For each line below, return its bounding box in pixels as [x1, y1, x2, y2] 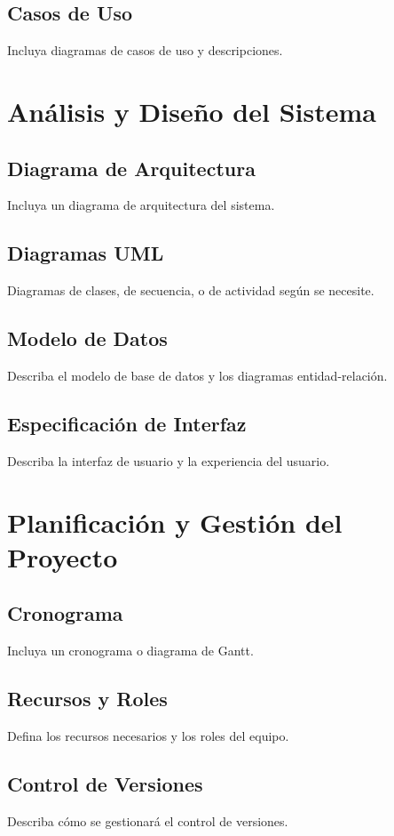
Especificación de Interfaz [7, 409, 247, 437]
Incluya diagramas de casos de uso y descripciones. [7, 41, 283, 60]
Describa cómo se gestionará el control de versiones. [7, 811, 288, 830]
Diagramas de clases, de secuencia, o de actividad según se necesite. [7, 281, 374, 300]
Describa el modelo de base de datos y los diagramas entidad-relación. [7, 366, 388, 384]
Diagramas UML [7, 239, 164, 267]
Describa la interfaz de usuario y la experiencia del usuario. [7, 451, 330, 470]
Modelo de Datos [7, 325, 168, 352]
